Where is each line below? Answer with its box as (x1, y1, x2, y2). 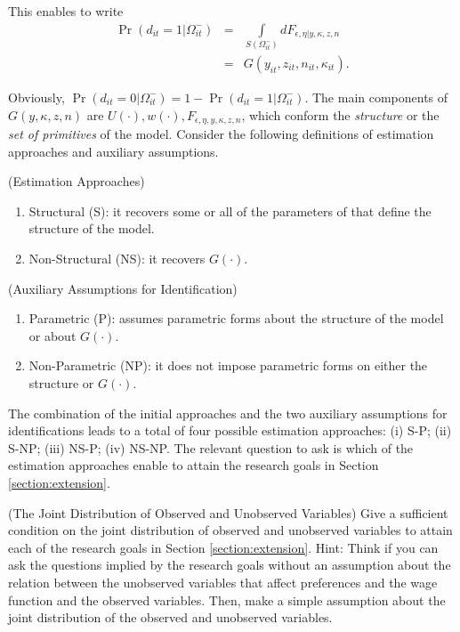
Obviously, (8, 87, 65, 106)
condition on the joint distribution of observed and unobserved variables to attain (8, 521, 453, 539)
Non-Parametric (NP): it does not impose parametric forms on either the (28, 356, 428, 375)
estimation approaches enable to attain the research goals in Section (8, 456, 379, 474)
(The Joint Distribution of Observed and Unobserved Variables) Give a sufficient (8, 503, 448, 522)
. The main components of (304, 87, 448, 106)
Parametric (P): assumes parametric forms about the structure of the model (28, 309, 444, 328)
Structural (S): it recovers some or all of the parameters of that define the (28, 201, 432, 220)
